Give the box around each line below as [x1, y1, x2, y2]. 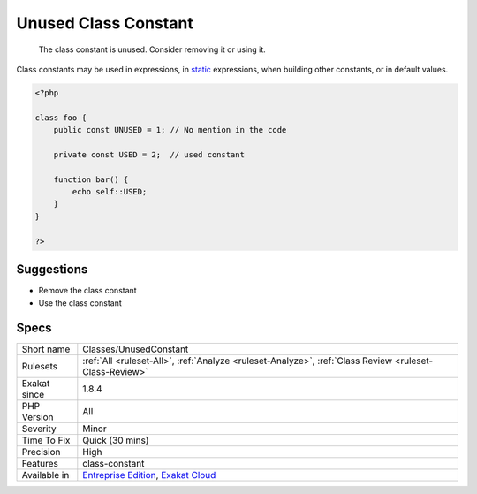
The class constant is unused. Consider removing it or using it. [38, 44, 266, 55]
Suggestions [16, 262, 88, 277]
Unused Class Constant [16, 13, 193, 33]
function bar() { [53, 174, 129, 185]
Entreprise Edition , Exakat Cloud [82, 469, 216, 482]
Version [21, 411, 54, 423]
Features [21, 458, 59, 470]
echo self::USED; [72, 186, 148, 197]
